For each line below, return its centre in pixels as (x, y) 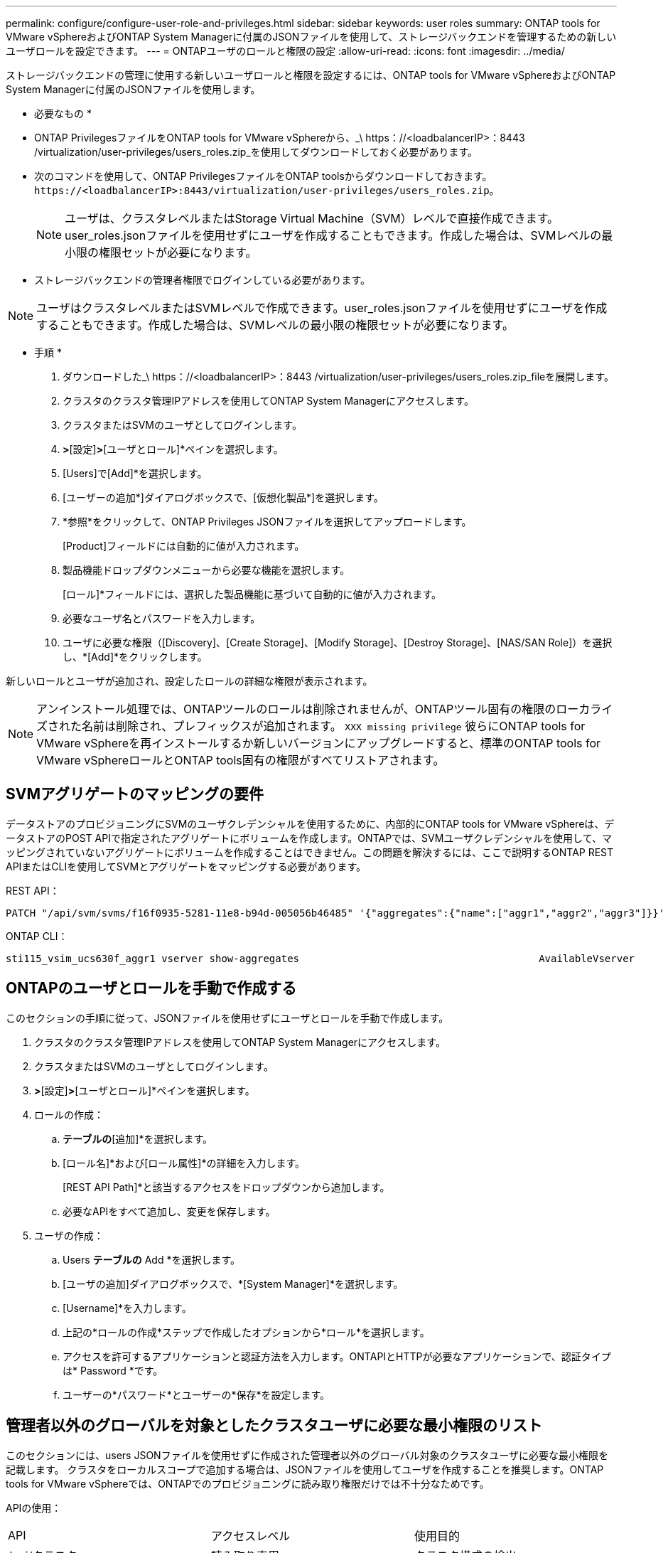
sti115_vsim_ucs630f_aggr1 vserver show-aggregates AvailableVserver (320, 958)
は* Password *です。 (113, 1370)
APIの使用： (34, 1507)
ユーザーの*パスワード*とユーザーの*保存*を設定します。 (196, 1394)
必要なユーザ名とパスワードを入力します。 (162, 618)
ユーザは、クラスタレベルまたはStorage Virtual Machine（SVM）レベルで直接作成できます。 (312, 218)
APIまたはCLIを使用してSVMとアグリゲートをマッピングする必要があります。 (186, 866)
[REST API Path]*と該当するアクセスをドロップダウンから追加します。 (226, 1187)
